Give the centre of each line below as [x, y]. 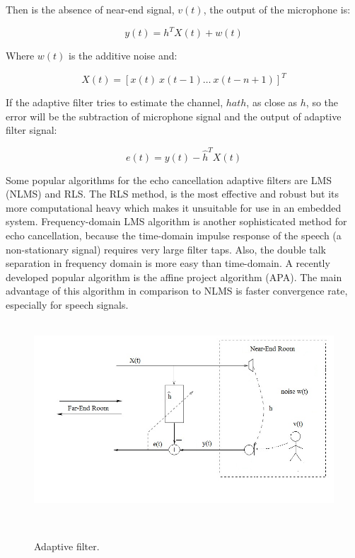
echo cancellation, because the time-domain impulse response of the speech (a [174, 235]
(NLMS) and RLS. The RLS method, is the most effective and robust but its [173, 194]
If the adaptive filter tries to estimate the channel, [115, 102]
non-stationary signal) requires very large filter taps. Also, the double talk [166, 249]
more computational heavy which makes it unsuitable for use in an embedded [174, 207]
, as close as [272, 102]
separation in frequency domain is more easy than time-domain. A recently [168, 263]
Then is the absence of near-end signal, [90, 9]
